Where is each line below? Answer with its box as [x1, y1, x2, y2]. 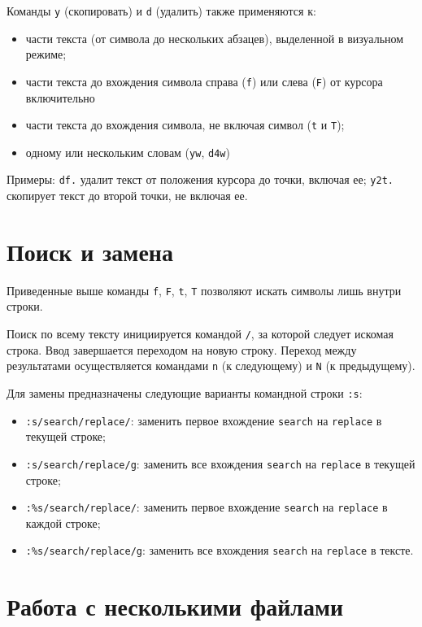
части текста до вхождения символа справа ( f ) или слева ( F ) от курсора [25, 72, 383, 89]
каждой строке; [25, 514, 101, 531]
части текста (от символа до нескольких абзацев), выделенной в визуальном [25, 29, 404, 46]
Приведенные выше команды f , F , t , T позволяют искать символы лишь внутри [7, 281, 402, 298]
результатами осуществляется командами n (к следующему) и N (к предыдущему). [7, 357, 415, 374]
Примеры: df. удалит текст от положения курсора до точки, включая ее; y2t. [7, 171, 394, 188]
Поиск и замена [7, 234, 173, 268]
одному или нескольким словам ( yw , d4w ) [25, 143, 230, 160]
